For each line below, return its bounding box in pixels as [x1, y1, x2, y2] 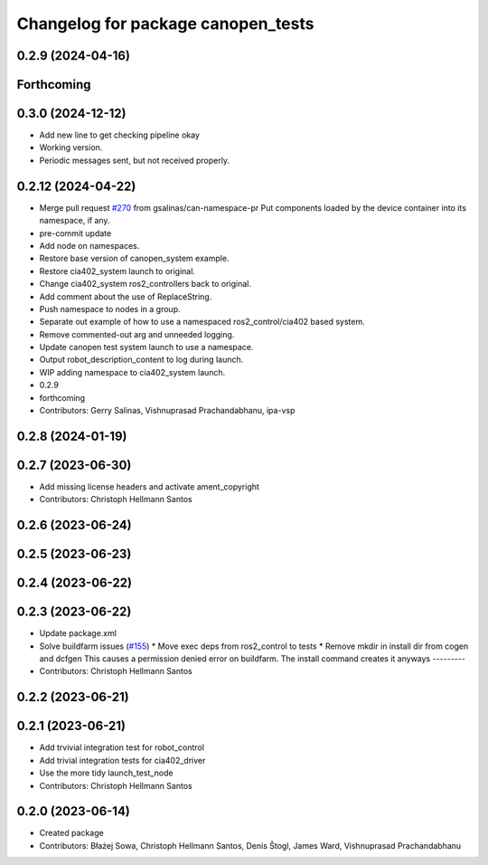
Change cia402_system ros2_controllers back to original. [39, 279, 252, 290]
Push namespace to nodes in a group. [39, 303, 181, 314]
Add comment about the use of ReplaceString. [39, 290, 212, 302]
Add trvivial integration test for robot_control [39, 742, 205, 753]
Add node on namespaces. [39, 240, 140, 251]
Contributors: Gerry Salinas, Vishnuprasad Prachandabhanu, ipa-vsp [39, 405, 296, 416]
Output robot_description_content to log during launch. [39, 354, 244, 366]
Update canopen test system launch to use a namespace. [39, 342, 254, 353]
